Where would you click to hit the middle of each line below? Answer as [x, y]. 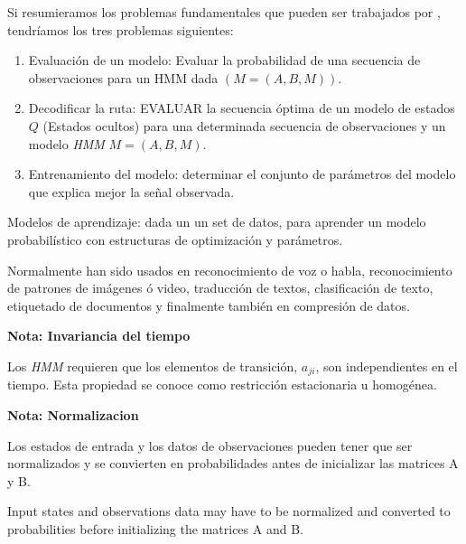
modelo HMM [66, 143]
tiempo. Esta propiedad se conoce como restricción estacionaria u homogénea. [222, 385]
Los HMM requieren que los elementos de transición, [153, 366]
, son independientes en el [387, 366]
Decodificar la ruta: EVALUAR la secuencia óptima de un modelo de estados [242, 108]
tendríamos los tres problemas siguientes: [121, 29]
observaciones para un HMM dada [123, 77]
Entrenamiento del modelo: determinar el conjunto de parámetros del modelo [242, 174]
